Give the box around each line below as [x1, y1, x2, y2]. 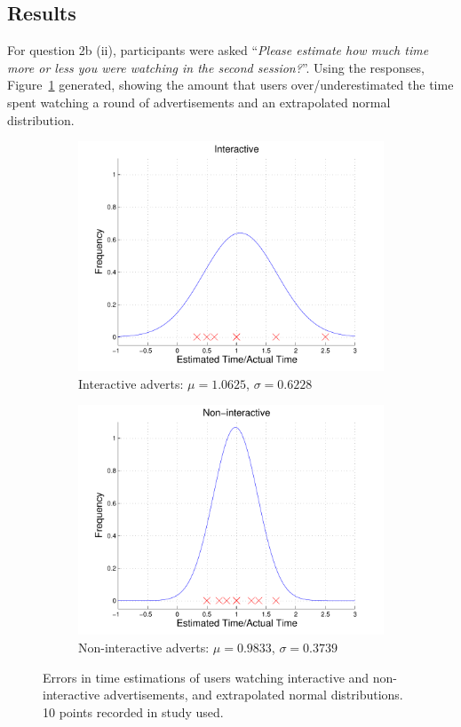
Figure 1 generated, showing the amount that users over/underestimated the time [7, 75, 454, 94]
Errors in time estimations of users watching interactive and [43, 668, 370, 686]
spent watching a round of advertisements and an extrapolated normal [7, 92, 391, 111]
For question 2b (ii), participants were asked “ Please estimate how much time [7, 41, 429, 59]
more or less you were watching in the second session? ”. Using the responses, [7, 58, 425, 76]
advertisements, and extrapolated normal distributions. [103, 685, 403, 704]
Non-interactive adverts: [78, 638, 210, 657]
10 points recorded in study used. [43, 702, 224, 721]
